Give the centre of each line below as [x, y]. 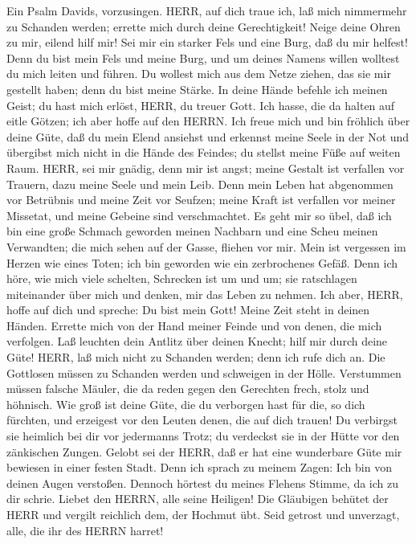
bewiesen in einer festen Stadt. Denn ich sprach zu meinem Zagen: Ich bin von [199, 467]
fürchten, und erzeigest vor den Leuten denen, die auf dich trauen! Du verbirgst [202, 420]
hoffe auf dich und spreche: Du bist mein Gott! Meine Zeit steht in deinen [188, 310]
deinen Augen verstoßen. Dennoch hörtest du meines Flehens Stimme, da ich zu [203, 483]
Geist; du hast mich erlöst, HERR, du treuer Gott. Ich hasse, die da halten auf [201, 105]
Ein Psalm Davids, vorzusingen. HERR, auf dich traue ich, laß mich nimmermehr [207, 10]
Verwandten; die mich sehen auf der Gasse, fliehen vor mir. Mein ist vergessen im [206, 246]
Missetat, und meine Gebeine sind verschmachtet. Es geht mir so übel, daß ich [199, 215]
